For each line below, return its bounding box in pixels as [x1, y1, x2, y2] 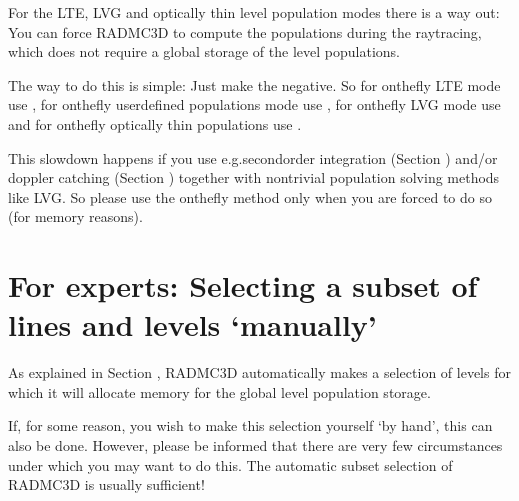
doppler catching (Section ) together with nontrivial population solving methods [8, 167, 500, 188]
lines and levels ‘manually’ [8, 304, 377, 345]
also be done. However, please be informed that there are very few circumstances [8, 435, 503, 456]
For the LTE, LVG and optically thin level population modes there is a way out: [8, 2, 500, 22]
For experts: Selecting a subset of [8, 265, 478, 306]
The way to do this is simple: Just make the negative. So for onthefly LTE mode [8, 74, 501, 95]
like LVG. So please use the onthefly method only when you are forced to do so [8, 186, 492, 207]
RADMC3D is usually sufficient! [8, 474, 205, 495]
